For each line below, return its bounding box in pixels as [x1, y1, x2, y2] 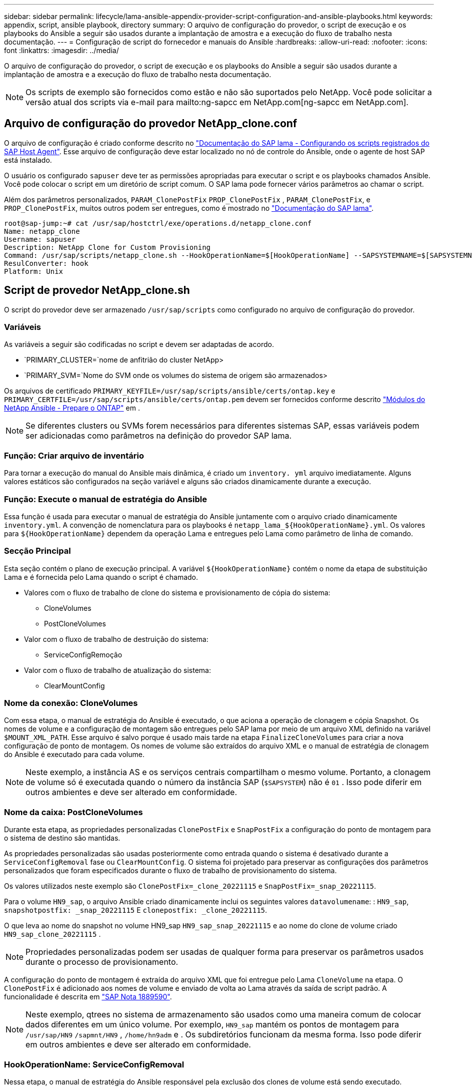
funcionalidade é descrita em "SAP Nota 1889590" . [4, 992, 172, 1001]
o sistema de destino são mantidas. [4, 834, 120, 843]
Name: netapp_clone [4, 227, 80, 235]
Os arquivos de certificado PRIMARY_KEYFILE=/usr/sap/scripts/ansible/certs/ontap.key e [4, 387, 335, 396]
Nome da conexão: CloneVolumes [4, 698, 138, 708]
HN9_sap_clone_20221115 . [4, 930, 101, 939]
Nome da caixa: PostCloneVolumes [4, 807, 143, 817]
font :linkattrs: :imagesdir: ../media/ [4, 46, 119, 55]
